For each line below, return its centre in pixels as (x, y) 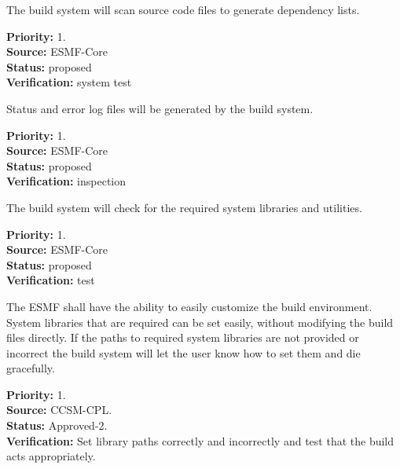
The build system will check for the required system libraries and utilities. (184, 207)
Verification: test (51, 280)
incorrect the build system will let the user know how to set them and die (183, 352)
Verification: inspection (66, 181)
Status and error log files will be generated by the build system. (160, 108)
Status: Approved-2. (57, 425)
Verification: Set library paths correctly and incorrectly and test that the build (200, 440)
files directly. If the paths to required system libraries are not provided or (183, 337)
